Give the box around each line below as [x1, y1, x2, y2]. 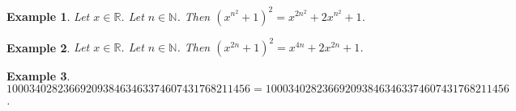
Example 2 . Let [6, 39, 90, 55]
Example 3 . [6, 68, 70, 84]
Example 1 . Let [6, 7, 90, 24]
